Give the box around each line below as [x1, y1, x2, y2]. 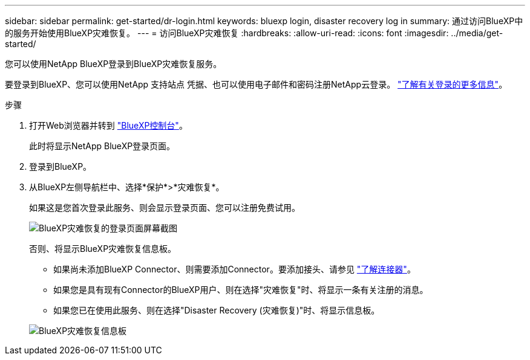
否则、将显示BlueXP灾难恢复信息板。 [29, 243, 177, 254]
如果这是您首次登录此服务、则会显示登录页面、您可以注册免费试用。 [29, 202, 300, 213]
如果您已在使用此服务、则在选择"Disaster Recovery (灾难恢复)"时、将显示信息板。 [53, 305, 380, 315]
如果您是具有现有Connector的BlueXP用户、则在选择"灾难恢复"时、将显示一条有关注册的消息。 [53, 284, 428, 295]
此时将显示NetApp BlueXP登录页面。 [29, 141, 175, 151]
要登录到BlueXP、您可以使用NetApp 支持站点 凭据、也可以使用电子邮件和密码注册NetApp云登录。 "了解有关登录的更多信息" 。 [5, 79, 508, 89]
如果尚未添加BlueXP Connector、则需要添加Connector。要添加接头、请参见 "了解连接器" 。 [53, 264, 416, 274]
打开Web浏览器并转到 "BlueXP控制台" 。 [29, 120, 188, 130]
